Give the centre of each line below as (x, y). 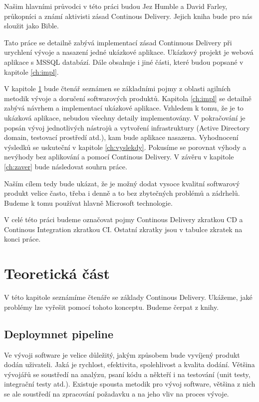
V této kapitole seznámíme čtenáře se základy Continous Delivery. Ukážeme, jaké (128, 297)
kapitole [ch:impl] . (31, 71)
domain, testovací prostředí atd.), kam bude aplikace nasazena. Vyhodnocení (121, 137)
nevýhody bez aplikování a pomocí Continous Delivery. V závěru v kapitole (119, 157)
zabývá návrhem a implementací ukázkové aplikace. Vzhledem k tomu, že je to (124, 108)
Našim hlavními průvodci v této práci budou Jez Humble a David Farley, (116, 6)
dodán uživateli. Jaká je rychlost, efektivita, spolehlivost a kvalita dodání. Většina (129, 364)
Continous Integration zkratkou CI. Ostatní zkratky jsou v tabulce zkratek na (123, 229)
